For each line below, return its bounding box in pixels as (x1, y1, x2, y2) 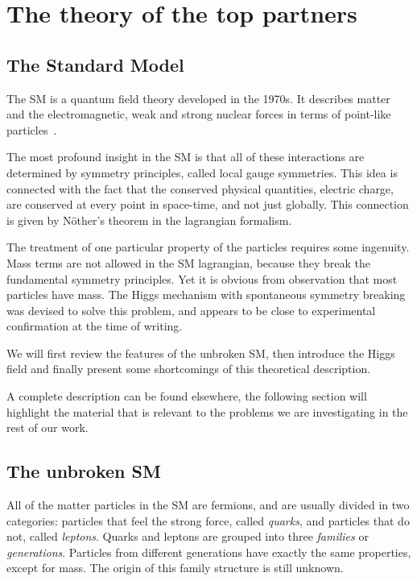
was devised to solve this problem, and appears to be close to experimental (6, 301, 376, 318)
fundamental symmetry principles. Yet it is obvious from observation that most (6, 270, 398, 287)
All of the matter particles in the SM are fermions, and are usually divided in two (6, 496, 410, 513)
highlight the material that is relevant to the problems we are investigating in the (6, 403, 408, 420)
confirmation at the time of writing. (6, 317, 183, 334)
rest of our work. (6, 419, 89, 436)
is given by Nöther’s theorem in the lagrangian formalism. (6, 211, 292, 228)
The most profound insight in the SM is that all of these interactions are (6, 148, 365, 165)
